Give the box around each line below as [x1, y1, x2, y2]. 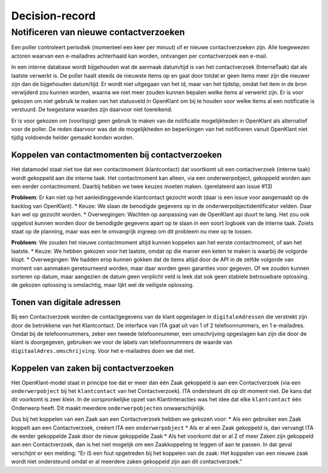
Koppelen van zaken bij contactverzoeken [11, 363, 174, 373]
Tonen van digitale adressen [11, 297, 121, 307]
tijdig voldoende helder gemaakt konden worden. [11, 134, 134, 141]
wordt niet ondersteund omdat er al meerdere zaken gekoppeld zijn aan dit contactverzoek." [11, 458, 243, 465]
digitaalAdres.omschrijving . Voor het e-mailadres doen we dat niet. [11, 347, 196, 354]
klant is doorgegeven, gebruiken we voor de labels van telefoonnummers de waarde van [11, 338, 233, 346]
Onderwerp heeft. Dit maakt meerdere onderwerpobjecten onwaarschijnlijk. [11, 404, 206, 412]
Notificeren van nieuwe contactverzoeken [11, 27, 185, 38]
